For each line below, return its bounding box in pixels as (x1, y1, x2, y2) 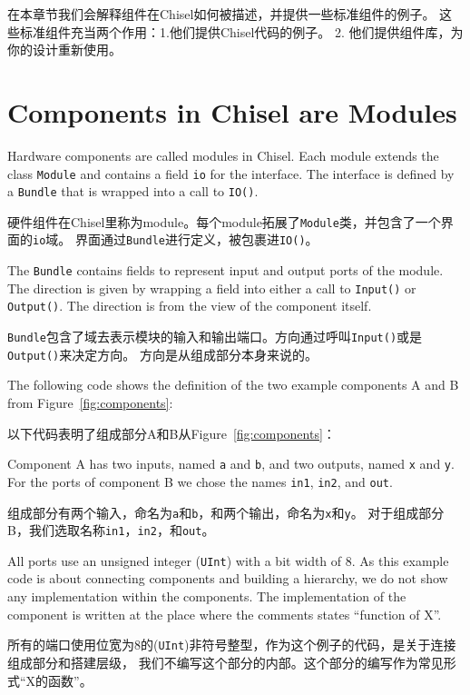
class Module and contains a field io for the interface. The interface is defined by (7, 164, 455, 183)
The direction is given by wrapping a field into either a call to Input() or (7, 278, 416, 297)
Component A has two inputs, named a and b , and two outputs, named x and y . (7, 454, 455, 473)
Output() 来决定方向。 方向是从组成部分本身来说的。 (7, 344, 318, 363)
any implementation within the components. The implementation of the (7, 587, 406, 606)
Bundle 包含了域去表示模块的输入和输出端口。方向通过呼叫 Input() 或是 (7, 327, 423, 346)
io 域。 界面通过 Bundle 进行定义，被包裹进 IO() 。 (33, 230, 318, 249)
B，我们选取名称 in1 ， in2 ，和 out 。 (7, 521, 215, 540)
